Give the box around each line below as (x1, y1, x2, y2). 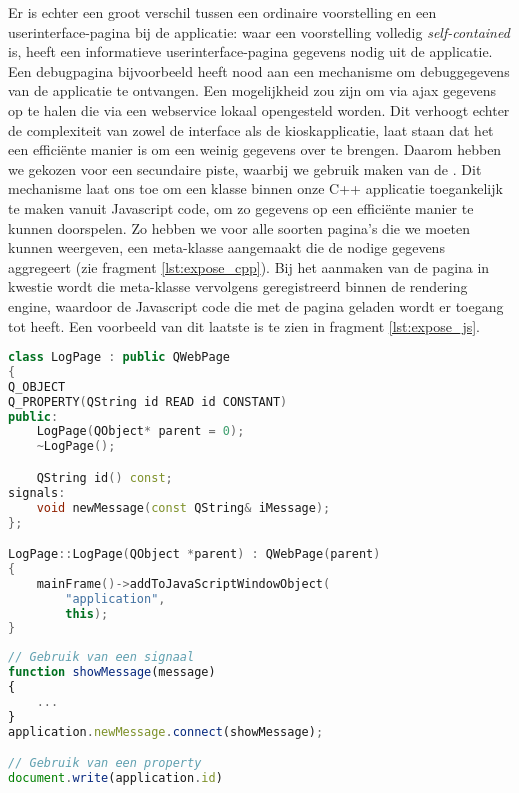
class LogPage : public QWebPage (8, 350, 230, 365)
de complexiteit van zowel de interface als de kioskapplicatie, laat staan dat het (8, 119, 494, 140)
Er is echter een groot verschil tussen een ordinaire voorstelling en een (8, 2, 437, 22)
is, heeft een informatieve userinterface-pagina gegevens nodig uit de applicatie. (8, 41, 493, 62)
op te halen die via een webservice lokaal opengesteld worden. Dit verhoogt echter (8, 99, 510, 120)
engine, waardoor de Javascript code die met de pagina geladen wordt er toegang (8, 295, 504, 316)
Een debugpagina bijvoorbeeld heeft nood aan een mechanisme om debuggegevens (8, 60, 510, 81)
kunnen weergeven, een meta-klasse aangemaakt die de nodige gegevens (8, 237, 445, 258)
